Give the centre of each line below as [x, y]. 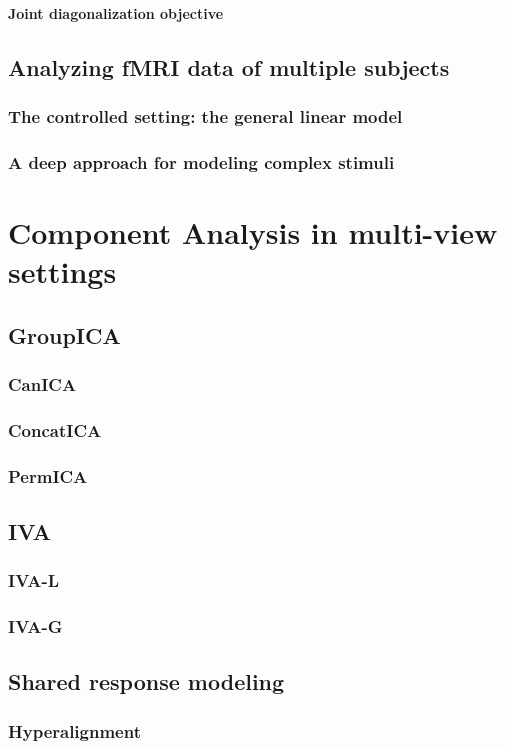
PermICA [48, 475]
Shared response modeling [146, 681]
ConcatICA [55, 429]
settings [62, 271]
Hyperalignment [74, 730]
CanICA [42, 383]
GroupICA [64, 334]
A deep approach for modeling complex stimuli [201, 161]
